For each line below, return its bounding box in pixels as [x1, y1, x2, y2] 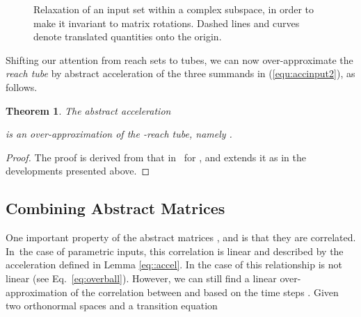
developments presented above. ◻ [6, 163, 150, 178]
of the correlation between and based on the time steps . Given [70, 284, 339, 299]
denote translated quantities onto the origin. [33, 29, 222, 44]
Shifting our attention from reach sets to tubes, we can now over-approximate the [6, 52, 353, 67]
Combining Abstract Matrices [6, 197, 225, 219]
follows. [6, 79, 38, 94]
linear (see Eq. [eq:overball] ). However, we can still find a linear [6, 270, 277, 285]
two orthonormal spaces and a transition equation [6, 298, 218, 313]
